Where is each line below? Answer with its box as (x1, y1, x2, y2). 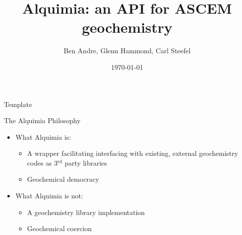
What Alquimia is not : (15, 191, 83, 201)
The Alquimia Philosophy (4, 115, 81, 126)
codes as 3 (27, 157, 58, 168)
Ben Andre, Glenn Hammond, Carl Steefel (64, 45, 191, 56)
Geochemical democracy (27, 174, 99, 184)
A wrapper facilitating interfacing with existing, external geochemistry (27, 148, 238, 158)
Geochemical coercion (27, 223, 92, 234)
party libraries (65, 157, 107, 168)
